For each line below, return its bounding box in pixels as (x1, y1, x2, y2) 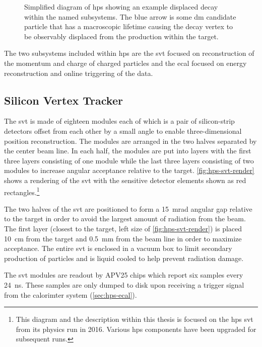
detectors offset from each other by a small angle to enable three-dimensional (4, 125, 242, 136)
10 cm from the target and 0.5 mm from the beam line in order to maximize (4, 233, 242, 243)
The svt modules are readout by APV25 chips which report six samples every (4, 270, 243, 280)
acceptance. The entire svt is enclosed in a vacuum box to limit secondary (4, 243, 232, 253)
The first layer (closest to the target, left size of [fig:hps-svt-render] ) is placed (4, 223, 242, 233)
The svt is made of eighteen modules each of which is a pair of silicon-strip (4, 116, 235, 126)
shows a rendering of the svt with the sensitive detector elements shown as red (4, 175, 246, 185)
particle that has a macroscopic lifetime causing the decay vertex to (24, 21, 233, 32)
